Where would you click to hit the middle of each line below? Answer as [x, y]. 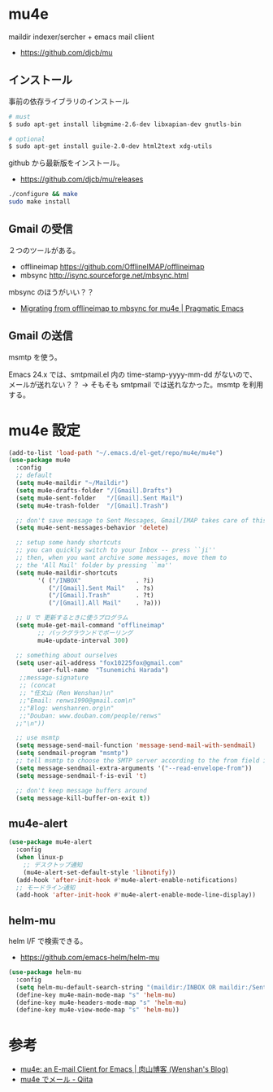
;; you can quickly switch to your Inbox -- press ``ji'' [116, 550]
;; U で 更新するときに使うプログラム [72, 618]
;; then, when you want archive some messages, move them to [121, 558]
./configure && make [43, 194]
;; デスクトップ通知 [53, 865]
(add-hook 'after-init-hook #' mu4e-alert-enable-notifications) [127, 880]
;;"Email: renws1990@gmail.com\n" [78, 701]
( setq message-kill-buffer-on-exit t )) [83, 798]
